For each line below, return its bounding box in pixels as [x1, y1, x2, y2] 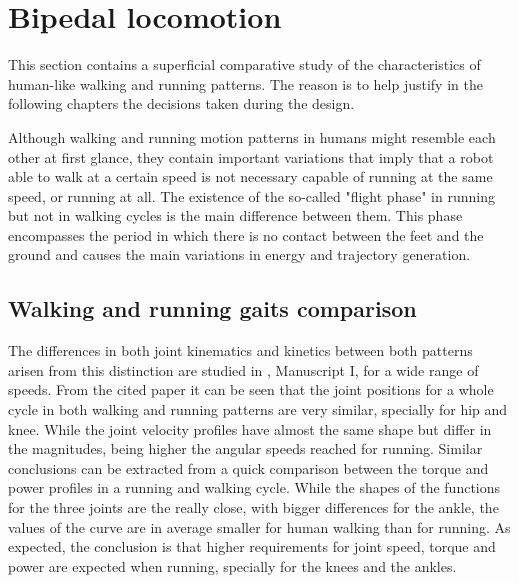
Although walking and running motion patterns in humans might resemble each [8, 126, 496, 147]
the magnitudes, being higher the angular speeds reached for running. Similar [8, 438, 483, 459]
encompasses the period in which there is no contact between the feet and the [8, 224, 484, 245]
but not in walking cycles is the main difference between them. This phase [8, 205, 463, 226]
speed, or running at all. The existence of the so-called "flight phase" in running [8, 185, 495, 206]
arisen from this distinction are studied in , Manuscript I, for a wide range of [8, 359, 479, 380]
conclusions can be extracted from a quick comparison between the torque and [8, 457, 489, 478]
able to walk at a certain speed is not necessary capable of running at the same [8, 166, 493, 187]
